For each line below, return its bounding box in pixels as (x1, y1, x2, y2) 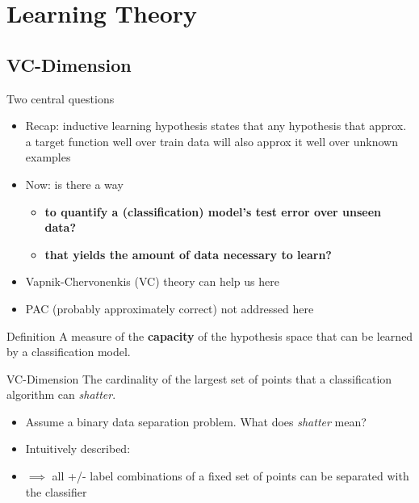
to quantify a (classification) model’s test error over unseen (44, 203, 382, 220)
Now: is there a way (25, 175, 124, 192)
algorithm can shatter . (6, 386, 116, 403)
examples (25, 149, 71, 166)
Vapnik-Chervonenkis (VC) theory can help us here (25, 273, 279, 290)
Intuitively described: (25, 440, 131, 457)
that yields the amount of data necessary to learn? (44, 245, 332, 262)
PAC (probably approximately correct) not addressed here (25, 300, 314, 316)
